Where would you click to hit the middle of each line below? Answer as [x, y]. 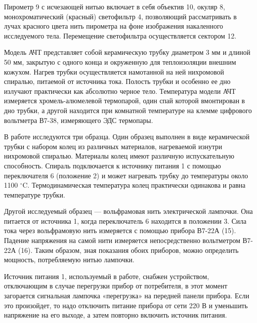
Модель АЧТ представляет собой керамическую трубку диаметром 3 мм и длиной [127, 52]
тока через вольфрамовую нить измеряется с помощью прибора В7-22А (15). [120, 230]
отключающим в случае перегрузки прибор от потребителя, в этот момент [116, 286]
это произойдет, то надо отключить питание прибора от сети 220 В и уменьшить [126, 305]
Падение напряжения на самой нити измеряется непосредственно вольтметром [122, 240]
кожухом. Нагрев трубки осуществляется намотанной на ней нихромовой [114, 71]
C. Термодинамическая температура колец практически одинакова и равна [134, 185]
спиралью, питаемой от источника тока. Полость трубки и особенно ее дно [117, 81]
